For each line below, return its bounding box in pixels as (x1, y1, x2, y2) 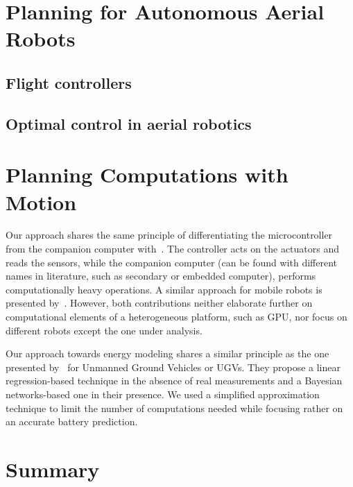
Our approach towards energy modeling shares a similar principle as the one (6, 346, 329, 361)
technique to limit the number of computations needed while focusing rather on (6, 400, 343, 415)
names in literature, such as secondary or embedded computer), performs (6, 268, 316, 283)
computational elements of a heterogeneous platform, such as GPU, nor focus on (6, 309, 347, 323)
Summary (6, 454, 100, 483)
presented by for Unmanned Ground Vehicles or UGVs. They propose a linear (6, 359, 341, 374)
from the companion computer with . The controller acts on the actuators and (6, 241, 340, 256)
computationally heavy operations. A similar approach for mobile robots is (6, 282, 322, 296)
